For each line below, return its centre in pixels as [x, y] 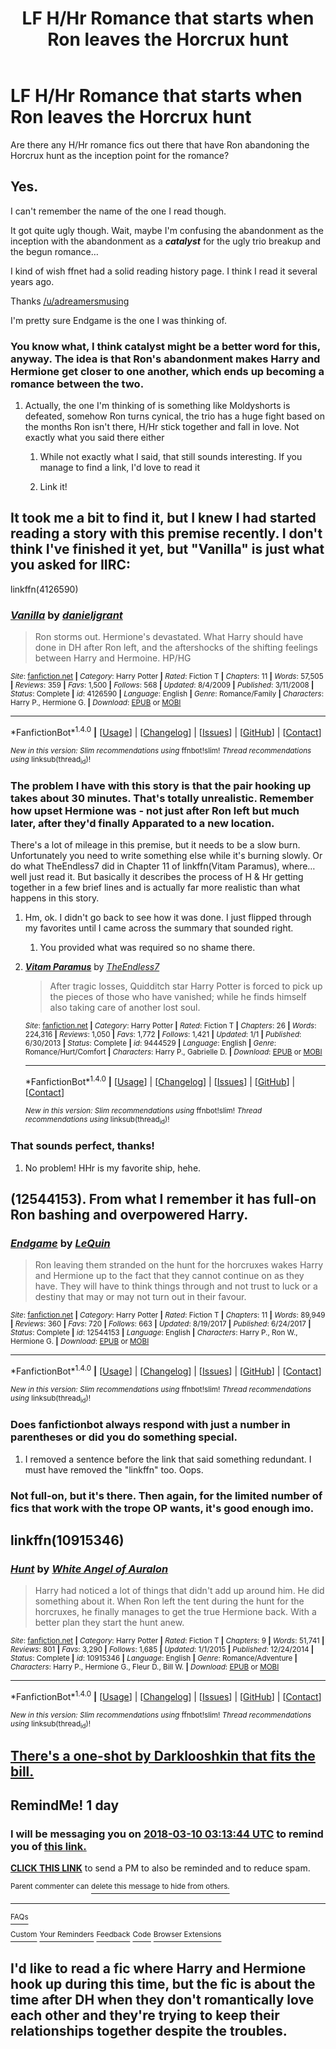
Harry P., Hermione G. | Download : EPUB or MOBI [96, 703]
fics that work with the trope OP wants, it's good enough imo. [162, 1508]
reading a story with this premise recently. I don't [166, 533]
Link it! [53, 487]
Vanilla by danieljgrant [66, 615]
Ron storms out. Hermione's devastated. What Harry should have [169, 637]
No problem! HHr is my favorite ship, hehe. [113, 1168]
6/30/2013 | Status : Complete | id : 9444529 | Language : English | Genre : [150, 1043]
